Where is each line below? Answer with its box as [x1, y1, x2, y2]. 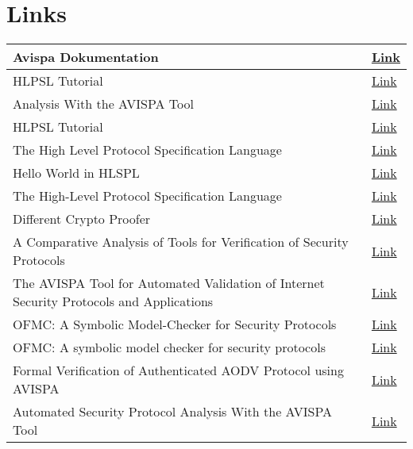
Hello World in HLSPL [13, 163, 140, 182]
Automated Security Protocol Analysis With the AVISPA [13, 402, 333, 421]
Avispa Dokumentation [13, 48, 159, 67]
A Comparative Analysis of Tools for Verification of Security [13, 232, 349, 251]
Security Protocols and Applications [13, 292, 214, 311]
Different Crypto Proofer [13, 209, 151, 228]
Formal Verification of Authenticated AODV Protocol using [13, 361, 344, 380]
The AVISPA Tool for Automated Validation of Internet [13, 274, 325, 293]
